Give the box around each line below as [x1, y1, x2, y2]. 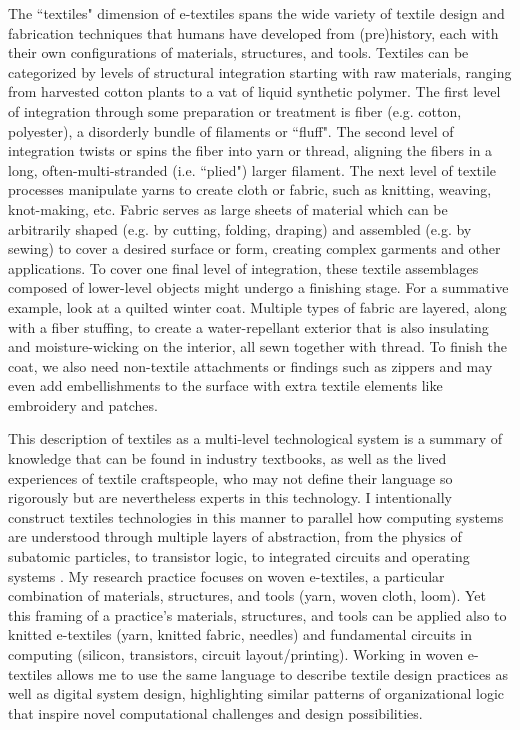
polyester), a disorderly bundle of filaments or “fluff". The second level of [8, 120, 454, 141]
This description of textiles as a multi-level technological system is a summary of [8, 428, 503, 449]
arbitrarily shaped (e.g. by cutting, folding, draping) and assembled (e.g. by [8, 218, 472, 239]
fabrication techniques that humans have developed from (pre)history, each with [8, 22, 499, 43]
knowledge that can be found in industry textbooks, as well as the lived [8, 448, 447, 469]
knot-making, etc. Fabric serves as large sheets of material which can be [8, 198, 448, 219]
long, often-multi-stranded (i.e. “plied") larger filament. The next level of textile [8, 159, 497, 180]
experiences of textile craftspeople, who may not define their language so [8, 467, 453, 488]
